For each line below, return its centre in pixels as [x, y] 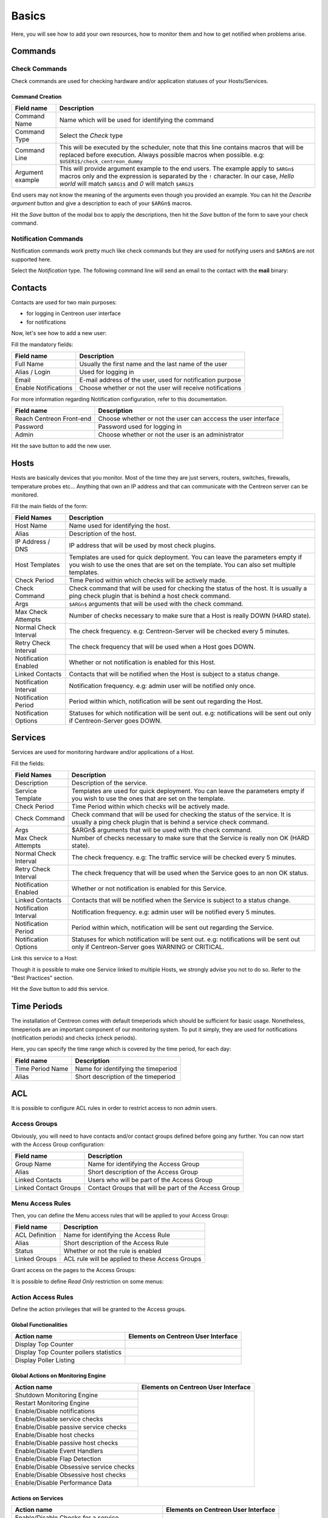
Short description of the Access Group [143, 1172]
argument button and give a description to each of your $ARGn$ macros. [102, 203]
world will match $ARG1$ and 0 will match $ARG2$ [127, 184]
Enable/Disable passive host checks [67, 1443]
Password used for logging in [140, 427]
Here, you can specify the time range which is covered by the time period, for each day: [121, 1049]
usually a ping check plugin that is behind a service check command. [170, 822]
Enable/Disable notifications [55, 1411]
